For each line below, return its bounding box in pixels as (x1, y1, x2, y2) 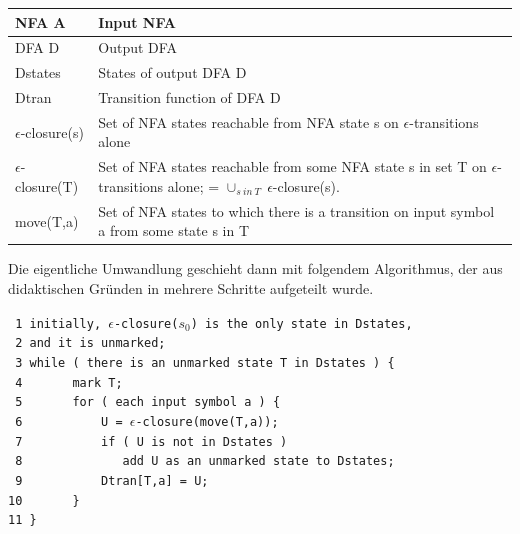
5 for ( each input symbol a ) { (15, 395, 281, 410)
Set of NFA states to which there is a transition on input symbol (98, 200, 495, 221)
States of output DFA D (98, 62, 247, 83)
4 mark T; (15, 375, 123, 390)
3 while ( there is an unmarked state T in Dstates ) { (15, 355, 395, 370)
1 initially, (15, 316, 102, 331)
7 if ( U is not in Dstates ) (15, 434, 288, 449)
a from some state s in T (98, 220, 250, 241)
